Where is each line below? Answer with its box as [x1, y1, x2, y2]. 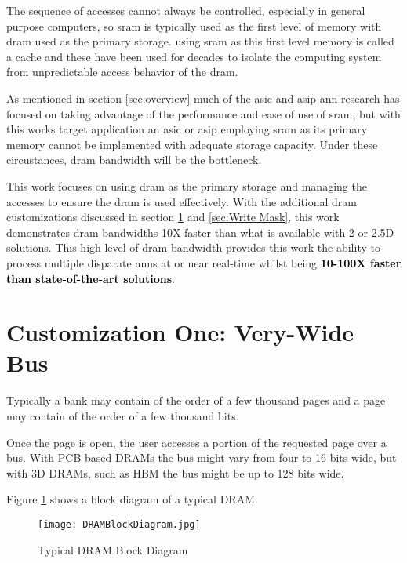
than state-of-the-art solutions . [6, 270, 175, 286]
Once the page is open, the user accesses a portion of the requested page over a [6, 434, 387, 450]
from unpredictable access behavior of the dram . [6, 64, 238, 80]
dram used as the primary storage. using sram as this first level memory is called [6, 33, 394, 49]
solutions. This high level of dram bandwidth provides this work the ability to [6, 239, 380, 256]
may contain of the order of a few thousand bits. [6, 408, 239, 423]
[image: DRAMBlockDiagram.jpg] [38, 518, 201, 530]
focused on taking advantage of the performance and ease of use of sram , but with [6, 105, 401, 122]
